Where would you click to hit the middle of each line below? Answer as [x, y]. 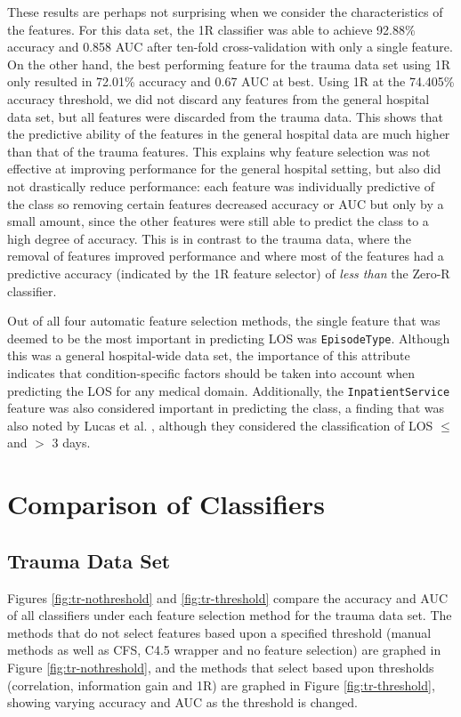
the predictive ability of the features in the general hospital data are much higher [229, 134]
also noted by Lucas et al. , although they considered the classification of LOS [220, 425]
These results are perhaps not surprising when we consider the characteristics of [225, 12]
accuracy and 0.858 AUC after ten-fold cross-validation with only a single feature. [230, 47]
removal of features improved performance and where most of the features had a [226, 256]
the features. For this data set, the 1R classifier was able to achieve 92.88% [211, 29]
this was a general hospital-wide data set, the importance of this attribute [209, 355]
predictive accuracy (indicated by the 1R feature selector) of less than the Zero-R [229, 273]
